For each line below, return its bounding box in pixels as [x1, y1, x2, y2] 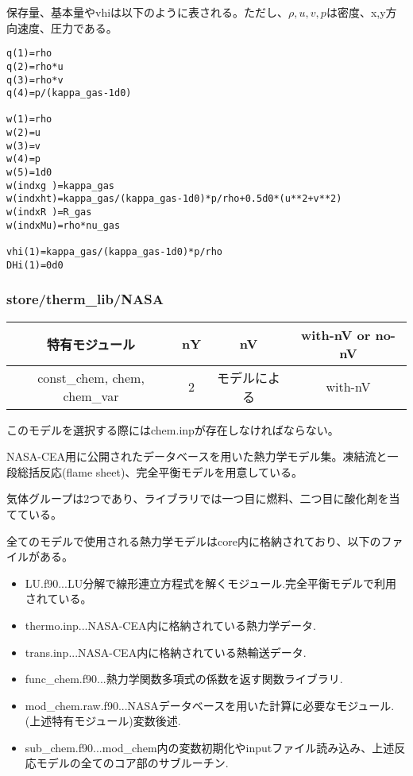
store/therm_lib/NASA [6, 289, 164, 309]
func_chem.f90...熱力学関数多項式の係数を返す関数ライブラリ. [25, 670, 343, 687]
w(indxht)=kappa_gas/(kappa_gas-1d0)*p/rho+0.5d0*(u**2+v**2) [6, 193, 342, 205]
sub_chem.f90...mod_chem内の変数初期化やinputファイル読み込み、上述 [25, 739, 395, 755]
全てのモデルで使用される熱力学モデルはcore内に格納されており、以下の [6, 532, 381, 549]
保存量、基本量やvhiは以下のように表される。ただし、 [6, 4, 289, 20]
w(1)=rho [6, 114, 52, 125]
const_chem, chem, [37, 368, 145, 387]
